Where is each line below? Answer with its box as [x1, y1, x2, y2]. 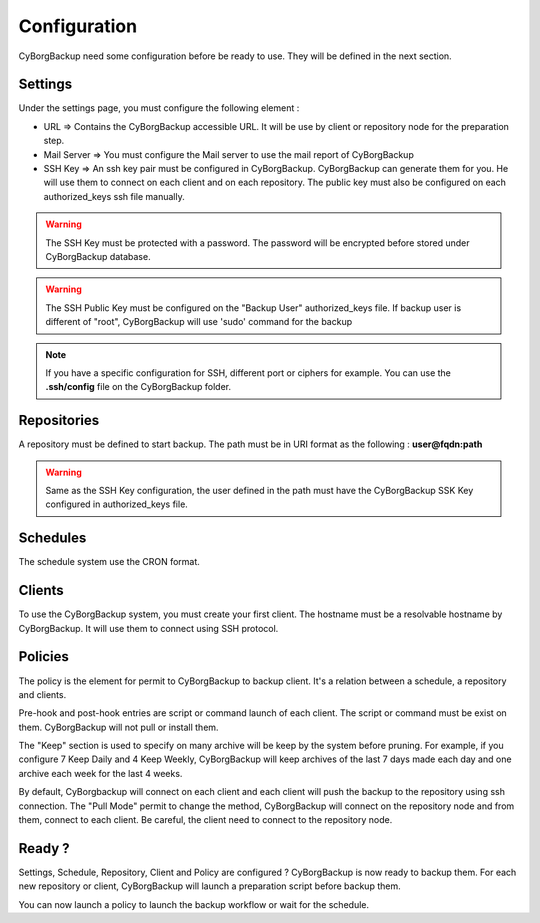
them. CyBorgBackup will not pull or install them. [18, 721, 219, 733]
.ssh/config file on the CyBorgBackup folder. [45, 381, 232, 393]
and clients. [18, 688, 67, 700]
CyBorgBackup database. [45, 250, 151, 262]
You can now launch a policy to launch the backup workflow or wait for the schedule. [18, 898, 370, 910]
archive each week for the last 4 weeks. [18, 767, 183, 779]
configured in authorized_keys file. [45, 498, 189, 510]
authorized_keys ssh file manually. [43, 190, 185, 202]
